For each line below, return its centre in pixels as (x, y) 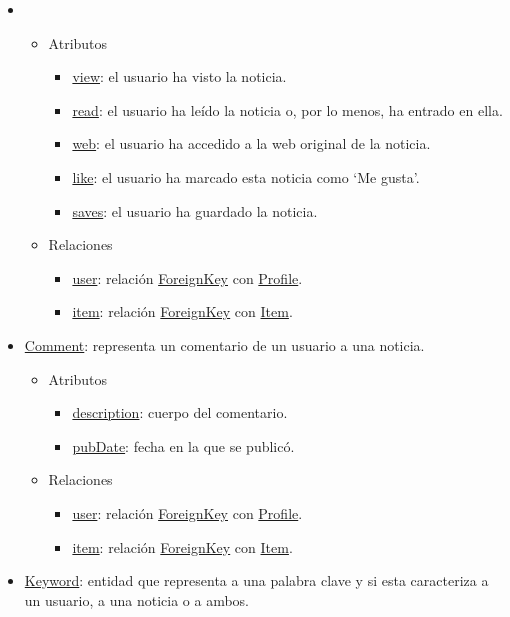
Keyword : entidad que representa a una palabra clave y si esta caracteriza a (256, 580)
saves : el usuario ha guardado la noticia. (195, 210)
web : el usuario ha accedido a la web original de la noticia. (251, 143)
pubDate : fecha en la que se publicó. (183, 445)
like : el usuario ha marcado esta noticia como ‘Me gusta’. (246, 176)
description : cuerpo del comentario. (180, 412)
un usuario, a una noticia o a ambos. (137, 599)
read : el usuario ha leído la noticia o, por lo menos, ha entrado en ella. (287, 109)
